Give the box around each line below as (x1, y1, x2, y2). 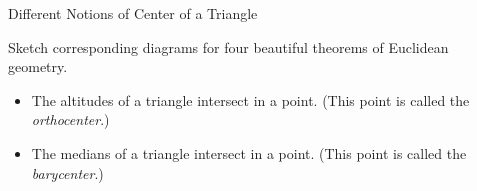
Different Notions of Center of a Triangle (8, 3, 258, 23)
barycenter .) (31, 162, 104, 183)
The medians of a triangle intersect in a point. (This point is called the (31, 142, 467, 163)
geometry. (8, 56, 68, 77)
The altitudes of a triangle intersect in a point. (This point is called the (31, 89, 470, 110)
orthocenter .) (31, 109, 110, 130)
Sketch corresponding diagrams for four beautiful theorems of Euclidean (8, 36, 449, 57)
